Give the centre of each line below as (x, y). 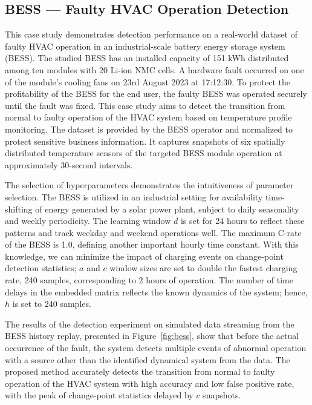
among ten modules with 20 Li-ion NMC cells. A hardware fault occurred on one (154, 69)
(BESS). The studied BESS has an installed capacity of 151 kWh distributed (147, 58)
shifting (19, 209)
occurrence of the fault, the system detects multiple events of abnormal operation (156, 348)
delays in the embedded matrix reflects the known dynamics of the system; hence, (156, 291)
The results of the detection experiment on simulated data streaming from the (150, 324)
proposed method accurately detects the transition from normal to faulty (140, 371)
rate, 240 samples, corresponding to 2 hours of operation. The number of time (149, 280)
